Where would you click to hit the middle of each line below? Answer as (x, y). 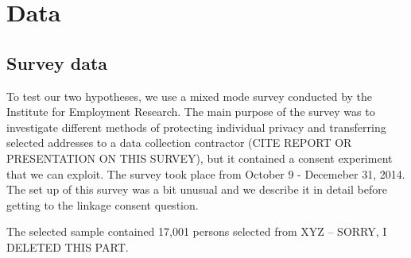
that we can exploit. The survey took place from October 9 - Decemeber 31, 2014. (206, 173)
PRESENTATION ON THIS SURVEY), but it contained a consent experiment (200, 158)
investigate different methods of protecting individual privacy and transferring (196, 127)
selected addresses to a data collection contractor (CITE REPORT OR (179, 142)
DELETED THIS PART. (68, 246)
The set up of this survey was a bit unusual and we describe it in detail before (197, 189)
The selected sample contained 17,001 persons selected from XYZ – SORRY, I (197, 231)
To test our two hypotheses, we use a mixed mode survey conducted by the (190, 96)
